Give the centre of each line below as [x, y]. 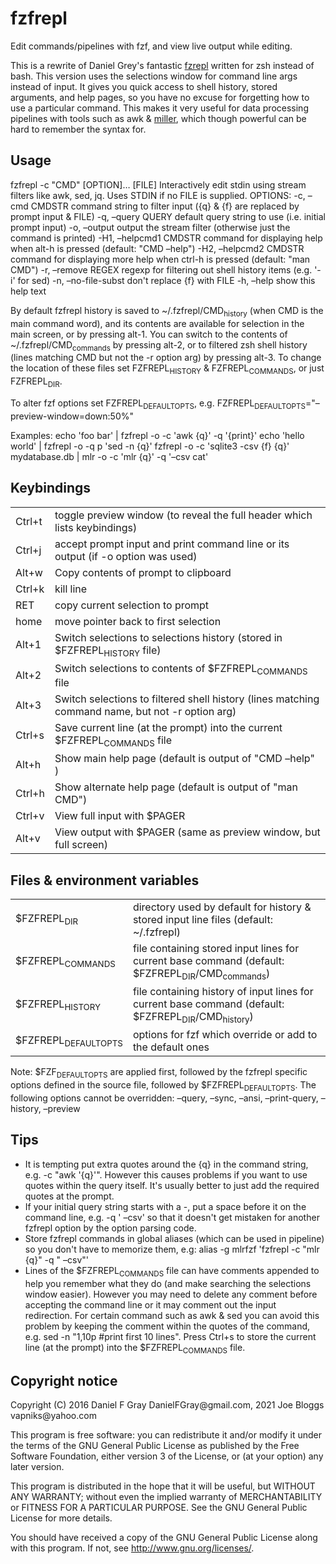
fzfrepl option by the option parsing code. [110, 1228]
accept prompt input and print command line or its [172, 544]
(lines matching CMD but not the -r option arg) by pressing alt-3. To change [166, 358]
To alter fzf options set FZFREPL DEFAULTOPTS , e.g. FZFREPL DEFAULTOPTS [158, 404]
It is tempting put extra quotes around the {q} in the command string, [166, 1164]
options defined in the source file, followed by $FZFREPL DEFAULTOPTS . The [163, 1086]
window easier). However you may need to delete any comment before [171, 1294]
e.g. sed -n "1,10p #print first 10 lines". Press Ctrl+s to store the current [170, 1336]
